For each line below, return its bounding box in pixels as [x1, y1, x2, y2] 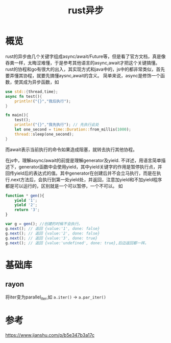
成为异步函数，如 [22, 79, 59, 85]
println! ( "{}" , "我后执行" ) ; [14, 98, 71, 104]
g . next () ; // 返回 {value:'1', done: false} [5, 226, 100, 231]
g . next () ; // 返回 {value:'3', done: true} [5, 235, 98, 241]
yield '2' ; [14, 203, 38, 208]
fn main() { [5, 113, 29, 118]
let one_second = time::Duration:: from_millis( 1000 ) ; [14, 127, 131, 132]
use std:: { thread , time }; [5, 89, 58, 94]
